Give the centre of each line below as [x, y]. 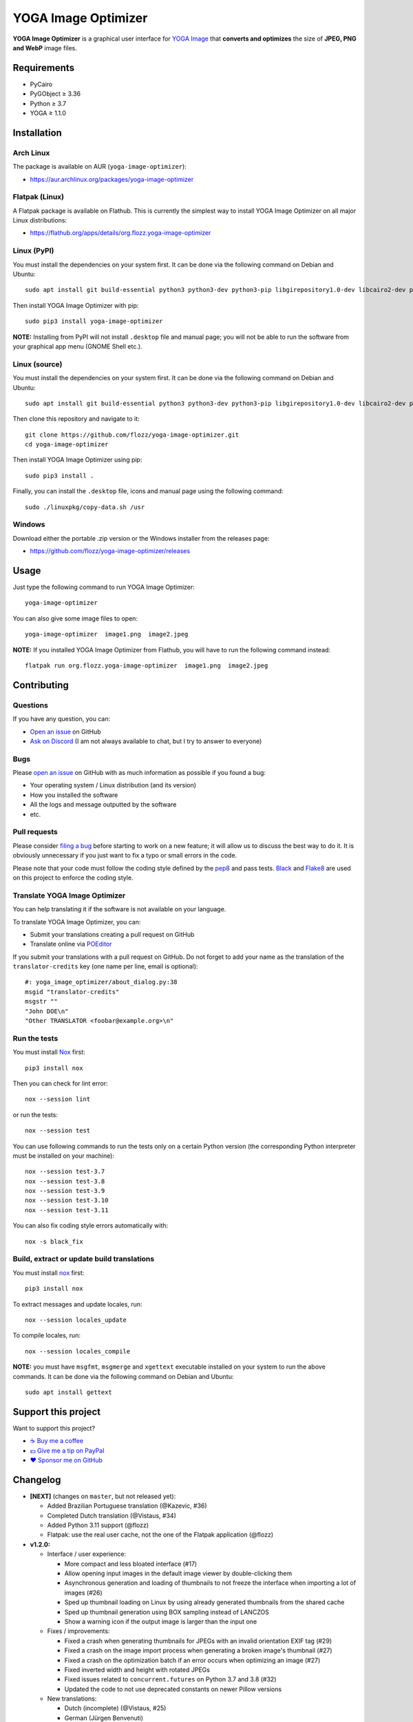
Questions [30, 705]
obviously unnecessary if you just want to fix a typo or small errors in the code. [125, 855]
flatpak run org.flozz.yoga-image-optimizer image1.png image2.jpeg [147, 666]
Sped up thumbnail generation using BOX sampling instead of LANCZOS [167, 1612]
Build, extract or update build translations [84, 1259]
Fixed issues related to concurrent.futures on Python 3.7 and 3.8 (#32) [170, 1679]
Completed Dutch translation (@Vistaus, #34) [112, 1515]
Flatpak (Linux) [39, 197]
